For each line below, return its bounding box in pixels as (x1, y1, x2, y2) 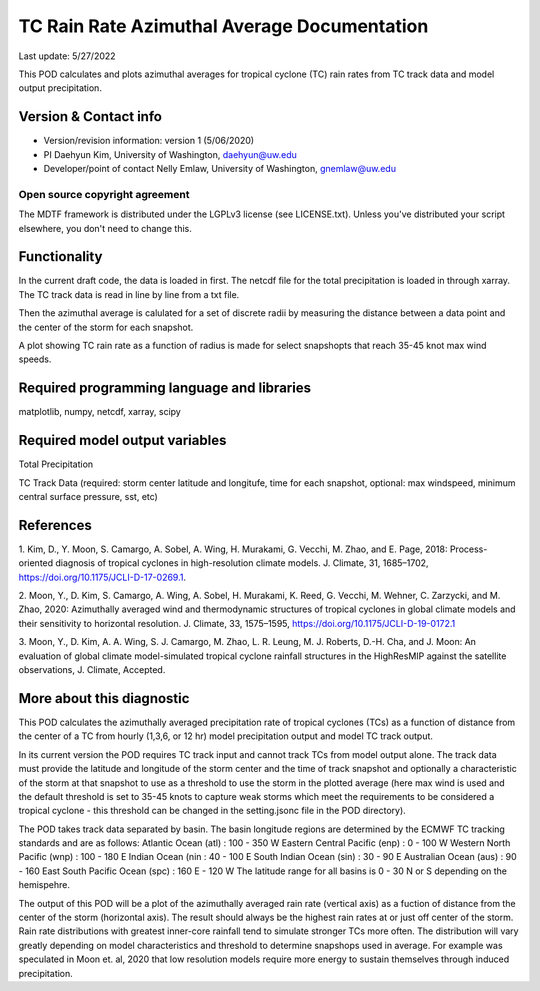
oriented (18, 557, 54, 569)
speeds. (18, 353, 52, 365)
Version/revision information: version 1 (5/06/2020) (43, 135, 255, 147)
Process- (449, 543, 488, 555)
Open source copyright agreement (18, 187, 190, 201)
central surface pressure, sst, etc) (18, 491, 159, 502)
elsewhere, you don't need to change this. (18, 222, 192, 234)
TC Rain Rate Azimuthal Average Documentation (18, 15, 429, 37)
